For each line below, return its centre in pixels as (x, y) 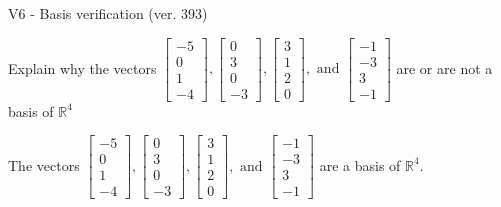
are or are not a (444, 67)
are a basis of (360, 164)
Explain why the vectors (82, 67)
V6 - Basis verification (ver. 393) (108, 13)
